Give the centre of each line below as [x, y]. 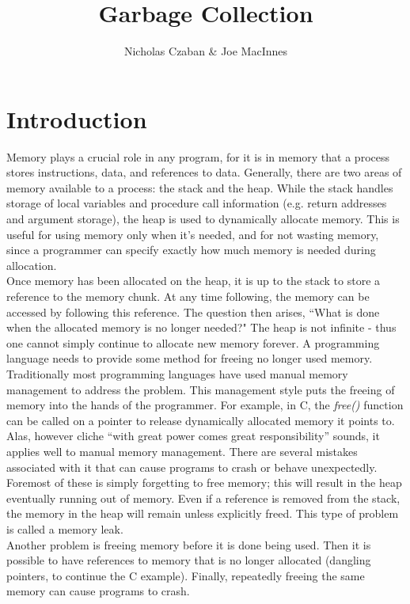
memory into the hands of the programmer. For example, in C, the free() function [205, 405]
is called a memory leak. [65, 528]
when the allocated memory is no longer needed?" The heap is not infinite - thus [201, 327]
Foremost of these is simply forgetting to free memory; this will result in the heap [204, 482]
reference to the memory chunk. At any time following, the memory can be [188, 296]
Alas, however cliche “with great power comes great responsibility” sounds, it [193, 436]
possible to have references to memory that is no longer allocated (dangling [189, 560]
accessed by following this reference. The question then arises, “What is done [193, 311]
